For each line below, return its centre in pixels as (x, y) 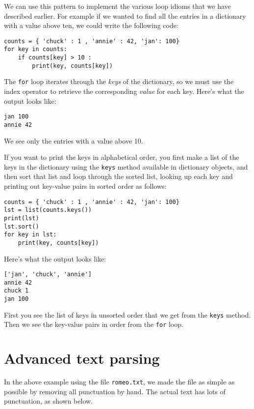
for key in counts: (36, 49)
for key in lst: (30, 235)
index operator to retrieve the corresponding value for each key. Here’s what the (124, 91)
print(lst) (22, 218)
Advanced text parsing (82, 358)
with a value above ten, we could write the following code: (91, 25)
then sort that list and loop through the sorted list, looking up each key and (118, 176)
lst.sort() (22, 226)
